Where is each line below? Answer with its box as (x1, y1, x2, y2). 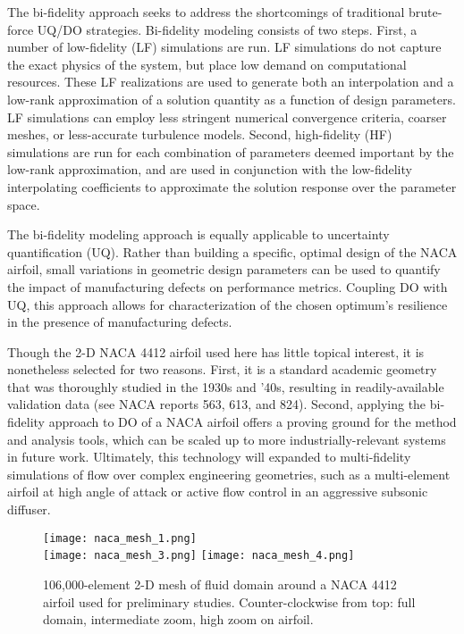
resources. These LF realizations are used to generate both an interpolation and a (7, 72, 454, 91)
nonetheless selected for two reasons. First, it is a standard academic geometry (7, 360, 437, 379)
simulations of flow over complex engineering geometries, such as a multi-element (7, 464, 451, 483)
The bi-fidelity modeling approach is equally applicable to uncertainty (7, 225, 390, 244)
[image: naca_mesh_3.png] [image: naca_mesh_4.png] (43, 549, 355, 563)
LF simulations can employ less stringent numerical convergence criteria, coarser (7, 107, 447, 126)
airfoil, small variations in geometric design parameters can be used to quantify (7, 260, 441, 279)
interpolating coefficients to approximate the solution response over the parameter (7, 177, 457, 196)
